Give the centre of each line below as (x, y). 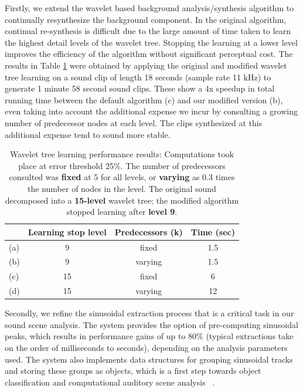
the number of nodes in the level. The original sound (122, 188)
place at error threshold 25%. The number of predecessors (122, 165)
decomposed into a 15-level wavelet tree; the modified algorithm (122, 200)
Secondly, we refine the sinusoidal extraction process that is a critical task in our (149, 313)
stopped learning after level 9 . (122, 212)
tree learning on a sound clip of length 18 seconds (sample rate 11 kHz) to (138, 77)
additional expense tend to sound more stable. (88, 134)
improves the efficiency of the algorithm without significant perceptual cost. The (149, 54)
